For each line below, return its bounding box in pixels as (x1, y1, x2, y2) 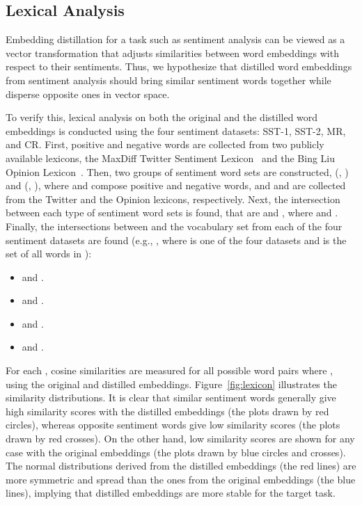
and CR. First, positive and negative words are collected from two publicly (6, 137, 324, 152)
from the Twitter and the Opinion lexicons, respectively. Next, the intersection (6, 191, 340, 206)
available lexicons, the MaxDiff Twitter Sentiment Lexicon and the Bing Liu (6, 150, 336, 165)
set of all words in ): (6, 246, 92, 261)
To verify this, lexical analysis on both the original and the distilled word (6, 110, 318, 125)
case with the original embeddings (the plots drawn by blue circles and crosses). (6, 444, 346, 459)
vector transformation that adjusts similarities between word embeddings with (6, 45, 339, 60)
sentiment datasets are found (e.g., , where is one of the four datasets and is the (6, 232, 347, 247)
